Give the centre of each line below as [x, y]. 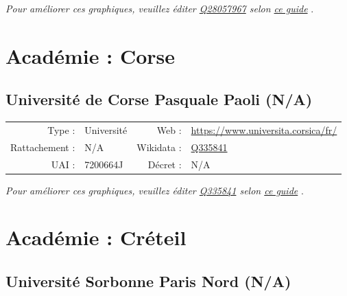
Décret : [165, 164]
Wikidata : [159, 147]
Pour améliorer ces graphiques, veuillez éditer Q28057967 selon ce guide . [160, 8]
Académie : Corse [91, 55]
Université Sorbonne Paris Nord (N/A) [148, 281]
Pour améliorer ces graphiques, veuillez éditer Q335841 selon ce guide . [155, 190]
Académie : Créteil [96, 237]
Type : [61, 129]
